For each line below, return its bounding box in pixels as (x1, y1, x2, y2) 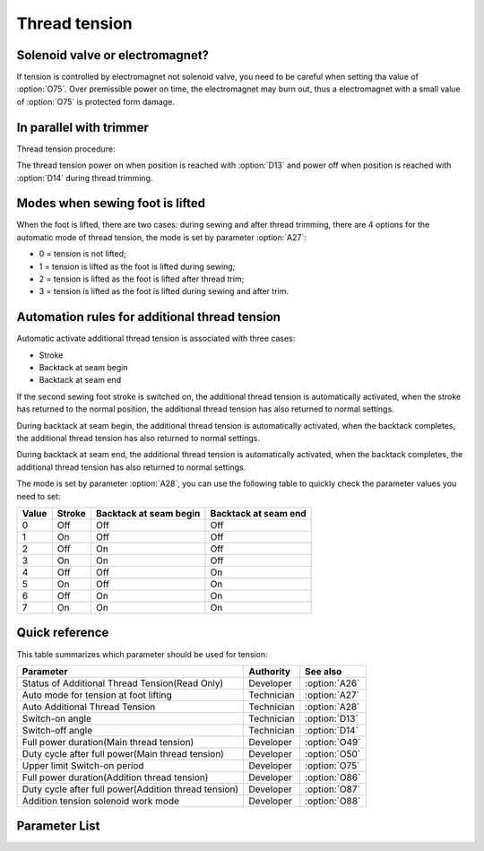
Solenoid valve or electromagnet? (16, 48, 210, 63)
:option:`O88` (305, 795, 361, 807)
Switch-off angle (22, 724, 93, 736)
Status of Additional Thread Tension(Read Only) (22, 677, 224, 690)
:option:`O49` (305, 735, 361, 748)
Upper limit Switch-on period (22, 759, 144, 771)
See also (305, 664, 342, 677)
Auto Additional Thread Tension (22, 700, 156, 713)
